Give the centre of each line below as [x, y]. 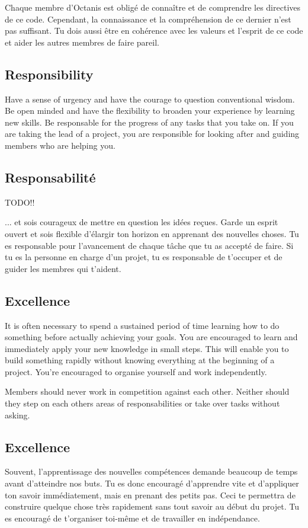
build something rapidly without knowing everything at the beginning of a [140, 360]
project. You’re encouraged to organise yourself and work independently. [136, 371]
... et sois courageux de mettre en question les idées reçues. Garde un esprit [142, 222]
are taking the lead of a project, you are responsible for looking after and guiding [152, 134]
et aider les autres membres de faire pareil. [82, 42]
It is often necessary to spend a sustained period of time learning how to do [142, 325]
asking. [17, 415]
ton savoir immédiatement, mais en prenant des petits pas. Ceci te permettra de [150, 495]
